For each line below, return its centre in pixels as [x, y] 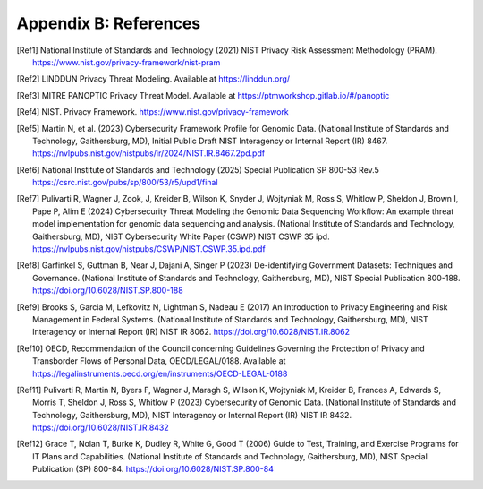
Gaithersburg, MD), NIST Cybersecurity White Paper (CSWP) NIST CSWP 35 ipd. [181, 236]
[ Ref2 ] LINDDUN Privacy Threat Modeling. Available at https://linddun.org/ [153, 79]
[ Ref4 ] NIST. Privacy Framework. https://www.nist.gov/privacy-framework [153, 112]
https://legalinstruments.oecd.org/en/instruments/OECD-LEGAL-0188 [160, 373]
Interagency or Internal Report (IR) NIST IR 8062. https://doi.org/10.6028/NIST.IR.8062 [191, 332]
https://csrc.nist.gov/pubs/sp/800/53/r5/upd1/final [125, 183]
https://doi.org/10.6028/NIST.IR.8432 [101, 428]
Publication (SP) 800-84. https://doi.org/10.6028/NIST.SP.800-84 [153, 469]
